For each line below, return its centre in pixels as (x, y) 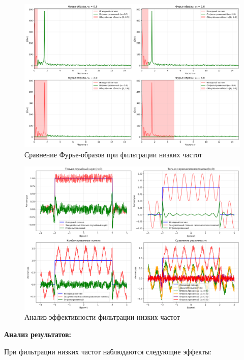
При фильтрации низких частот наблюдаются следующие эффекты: (108, 351)
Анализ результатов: (38, 334)
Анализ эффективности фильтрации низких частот (102, 317)
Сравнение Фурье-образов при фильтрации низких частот (113, 154)
